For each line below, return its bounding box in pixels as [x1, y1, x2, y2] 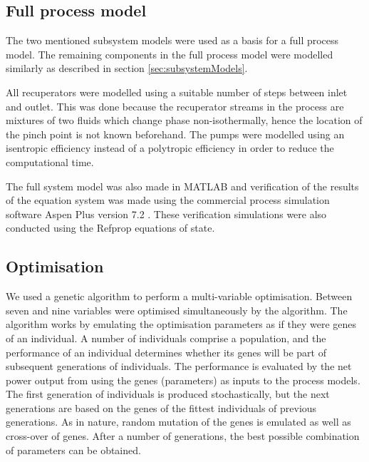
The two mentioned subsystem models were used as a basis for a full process [6, 33, 339, 48]
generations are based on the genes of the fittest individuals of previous [6, 400, 317, 415]
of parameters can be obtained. [6, 442, 141, 457]
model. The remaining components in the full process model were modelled [6, 46, 333, 61]
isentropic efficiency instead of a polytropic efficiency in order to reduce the [6, 140, 334, 155]
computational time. [6, 154, 94, 169]
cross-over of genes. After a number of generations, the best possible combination [6, 428, 360, 443]
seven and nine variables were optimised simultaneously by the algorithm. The [6, 302, 348, 317]
